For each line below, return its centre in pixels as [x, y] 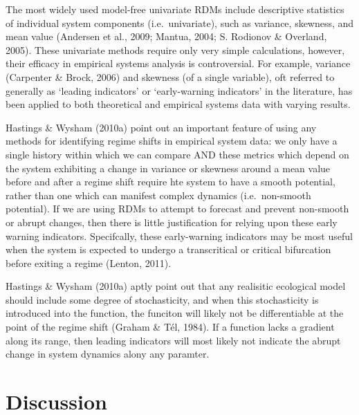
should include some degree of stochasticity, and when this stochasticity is [162, 299]
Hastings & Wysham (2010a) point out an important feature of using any [161, 127]
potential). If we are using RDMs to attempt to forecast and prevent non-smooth [177, 209]
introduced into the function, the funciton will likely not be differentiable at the [175, 313]
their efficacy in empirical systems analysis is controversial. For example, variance [178, 63]
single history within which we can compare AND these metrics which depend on [177, 154]
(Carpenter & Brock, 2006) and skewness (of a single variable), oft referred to [170, 76]
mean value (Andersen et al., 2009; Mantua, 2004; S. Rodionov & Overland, [166, 36]
